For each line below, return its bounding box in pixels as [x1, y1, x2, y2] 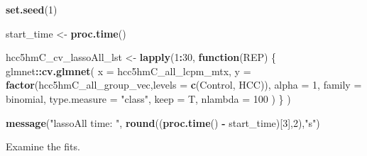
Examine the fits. [6, 139, 80, 154]
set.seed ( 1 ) [6, 2, 57, 16]
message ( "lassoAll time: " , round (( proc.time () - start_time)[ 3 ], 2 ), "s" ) [6, 115, 320, 130]
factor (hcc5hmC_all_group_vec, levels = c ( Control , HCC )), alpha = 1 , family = [6, 77, 362, 92]
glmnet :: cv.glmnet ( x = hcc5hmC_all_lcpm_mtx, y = [6, 63, 251, 78]
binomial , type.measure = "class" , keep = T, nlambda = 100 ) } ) [6, 91, 291, 106]
